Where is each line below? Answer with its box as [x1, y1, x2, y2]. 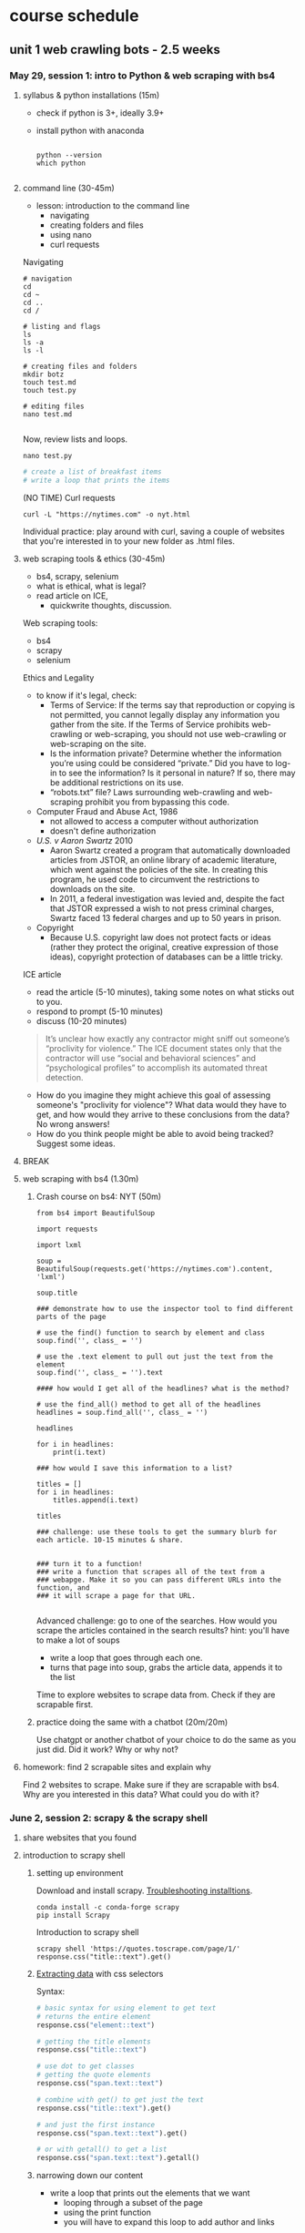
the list [49, 1671, 76, 1682]
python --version [36, 150, 103, 159]
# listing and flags [22, 322, 101, 331]
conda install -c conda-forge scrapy [36, 1902, 180, 1911]
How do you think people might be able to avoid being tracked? [36, 1128, 274, 1139]
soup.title [36, 1288, 78, 1297]
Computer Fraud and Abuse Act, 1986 [36, 805, 178, 816]
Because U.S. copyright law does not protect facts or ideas [49, 931, 271, 943]
